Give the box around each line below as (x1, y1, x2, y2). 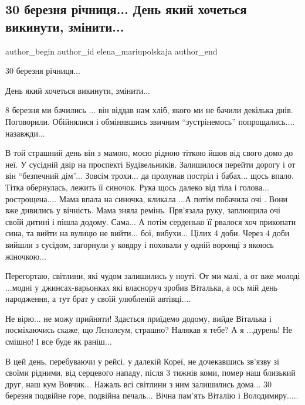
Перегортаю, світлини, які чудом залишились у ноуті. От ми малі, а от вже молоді (5, 270, 300, 282)
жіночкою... (5, 250, 46, 262)
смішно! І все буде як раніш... (5, 335, 112, 348)
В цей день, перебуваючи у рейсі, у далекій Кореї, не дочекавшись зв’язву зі (5, 355, 279, 367)
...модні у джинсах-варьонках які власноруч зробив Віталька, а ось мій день (5, 281, 278, 293)
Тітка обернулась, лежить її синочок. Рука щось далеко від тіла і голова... (5, 181, 269, 193)
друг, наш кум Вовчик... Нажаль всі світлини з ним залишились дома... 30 (5, 377, 272, 390)
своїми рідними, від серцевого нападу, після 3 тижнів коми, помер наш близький (5, 366, 296, 379)
